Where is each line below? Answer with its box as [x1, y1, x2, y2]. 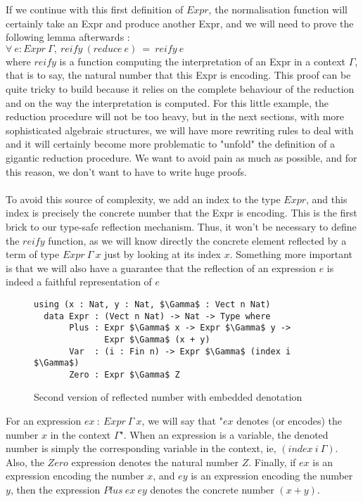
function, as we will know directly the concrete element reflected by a [48, 233, 347, 247]
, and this [306, 191, 348, 206]
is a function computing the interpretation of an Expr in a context [59, 53, 346, 68]
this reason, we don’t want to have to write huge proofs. [6, 164, 247, 179]
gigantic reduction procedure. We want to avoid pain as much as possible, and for [6, 150, 357, 165]
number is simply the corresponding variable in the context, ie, [6, 441, 276, 456]
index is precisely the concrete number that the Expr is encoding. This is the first [6, 205, 357, 220]
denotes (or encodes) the [236, 413, 343, 428]
